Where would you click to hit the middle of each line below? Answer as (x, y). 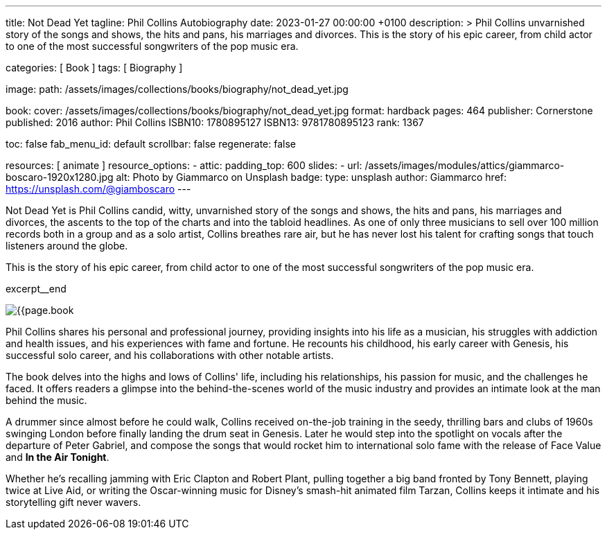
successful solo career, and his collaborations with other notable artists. (170, 355)
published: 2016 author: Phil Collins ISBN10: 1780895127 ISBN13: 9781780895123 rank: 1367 (215, 122)
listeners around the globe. (67, 246)
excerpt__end (36, 289)
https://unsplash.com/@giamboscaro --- (98, 189)
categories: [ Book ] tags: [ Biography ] (94, 68)
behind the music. (46, 400)
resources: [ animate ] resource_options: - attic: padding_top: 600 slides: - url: (184, 165)
